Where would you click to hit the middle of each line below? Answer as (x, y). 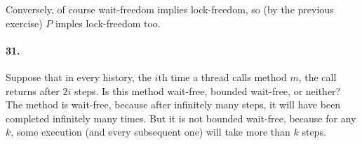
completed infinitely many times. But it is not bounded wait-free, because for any (181, 118)
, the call (317, 77)
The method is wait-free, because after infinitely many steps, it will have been (173, 105)
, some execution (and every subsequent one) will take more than (150, 132)
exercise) (24, 23)
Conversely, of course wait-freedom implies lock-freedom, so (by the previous (170, 9)
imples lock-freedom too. (108, 23)
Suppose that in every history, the (79, 77)
